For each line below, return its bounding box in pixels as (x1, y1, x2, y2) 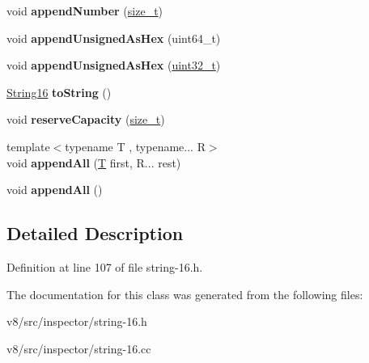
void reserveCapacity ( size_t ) (6, 111, 165, 128)
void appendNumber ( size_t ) (6, 2, 163, 19)
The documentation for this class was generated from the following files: (6, 285, 363, 302)
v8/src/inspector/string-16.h (6, 313, 147, 330)
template (6, 137, 50, 154)
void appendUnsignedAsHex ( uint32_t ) (6, 57, 221, 74)
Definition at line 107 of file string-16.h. (6, 258, 203, 275)
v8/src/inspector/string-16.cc (6, 340, 151, 357)
